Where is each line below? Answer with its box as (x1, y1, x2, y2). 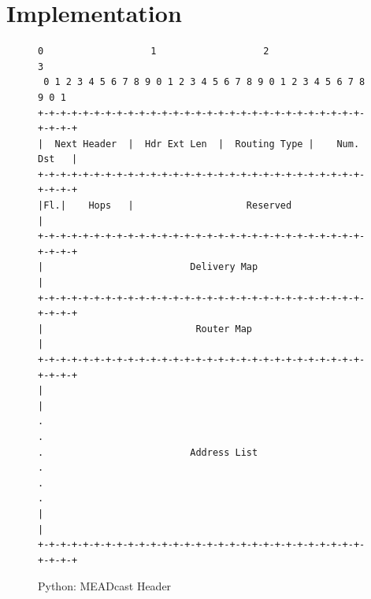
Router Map (195, 323, 253, 335)
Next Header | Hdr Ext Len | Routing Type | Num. (54, 138, 360, 150)
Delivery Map (190, 261, 258, 273)
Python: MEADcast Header (38, 578, 172, 594)
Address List (190, 446, 258, 458)
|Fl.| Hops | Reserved (38, 200, 292, 212)
